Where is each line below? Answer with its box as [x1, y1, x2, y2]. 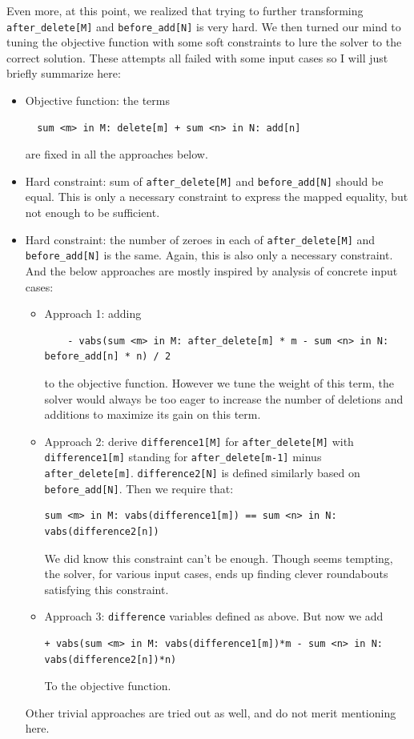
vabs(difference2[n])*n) [44, 653, 177, 665]
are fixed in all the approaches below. [25, 146, 208, 163]
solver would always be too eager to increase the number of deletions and [44, 390, 404, 407]
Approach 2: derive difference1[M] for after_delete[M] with [44, 432, 354, 449]
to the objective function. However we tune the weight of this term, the [44, 374, 395, 391]
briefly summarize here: [6, 65, 121, 82]
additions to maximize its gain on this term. [44, 406, 261, 423]
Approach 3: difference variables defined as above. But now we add [44, 608, 384, 625]
